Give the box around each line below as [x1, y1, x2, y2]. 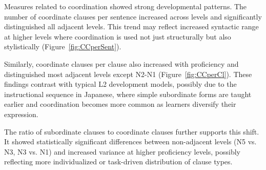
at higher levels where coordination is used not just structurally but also [4, 31, 231, 42]
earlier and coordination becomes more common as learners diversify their [4, 99, 236, 109]
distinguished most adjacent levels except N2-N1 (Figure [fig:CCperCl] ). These [4, 68, 252, 79]
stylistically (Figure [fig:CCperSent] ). [4, 41, 121, 52]
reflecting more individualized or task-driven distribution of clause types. [4, 156, 233, 167]
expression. [4, 108, 38, 119]
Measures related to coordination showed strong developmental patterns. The [4, 1, 247, 11]
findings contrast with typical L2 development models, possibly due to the [4, 79, 237, 89]
